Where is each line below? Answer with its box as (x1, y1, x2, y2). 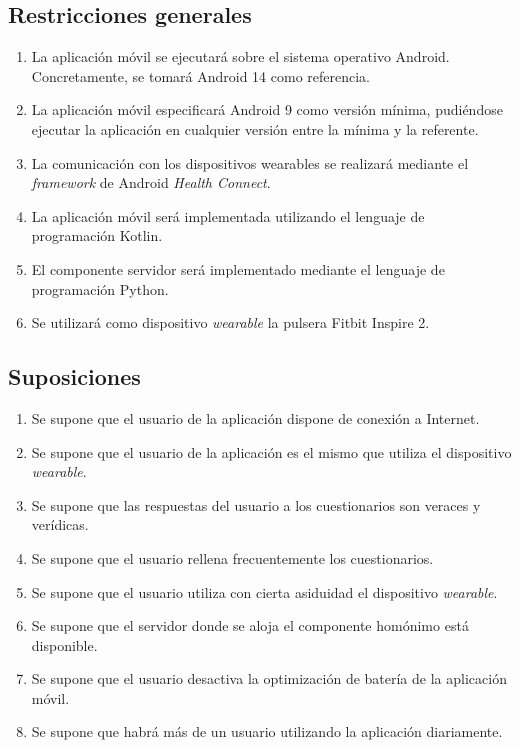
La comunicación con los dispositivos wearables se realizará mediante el (31, 152, 469, 173)
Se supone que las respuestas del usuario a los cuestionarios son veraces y (31, 494, 481, 515)
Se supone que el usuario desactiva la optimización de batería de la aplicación (31, 668, 507, 689)
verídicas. (31, 514, 89, 535)
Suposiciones (8, 361, 141, 392)
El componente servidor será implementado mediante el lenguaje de (31, 258, 445, 279)
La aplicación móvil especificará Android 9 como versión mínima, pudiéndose (31, 99, 503, 120)
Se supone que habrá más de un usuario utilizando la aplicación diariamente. (31, 721, 503, 742)
